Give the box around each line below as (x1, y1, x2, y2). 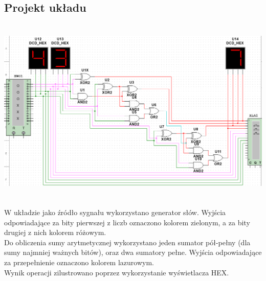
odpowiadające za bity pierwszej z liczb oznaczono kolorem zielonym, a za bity (4, 217, 250, 227)
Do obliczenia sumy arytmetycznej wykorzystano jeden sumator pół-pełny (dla (4, 237, 251, 247)
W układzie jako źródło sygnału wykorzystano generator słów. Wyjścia (4, 206, 226, 217)
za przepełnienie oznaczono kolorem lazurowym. (4, 256, 154, 267)
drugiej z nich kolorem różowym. (4, 227, 106, 238)
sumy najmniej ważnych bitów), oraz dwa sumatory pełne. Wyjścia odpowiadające (4, 247, 262, 257)
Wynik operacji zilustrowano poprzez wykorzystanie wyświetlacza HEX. (4, 267, 229, 277)
